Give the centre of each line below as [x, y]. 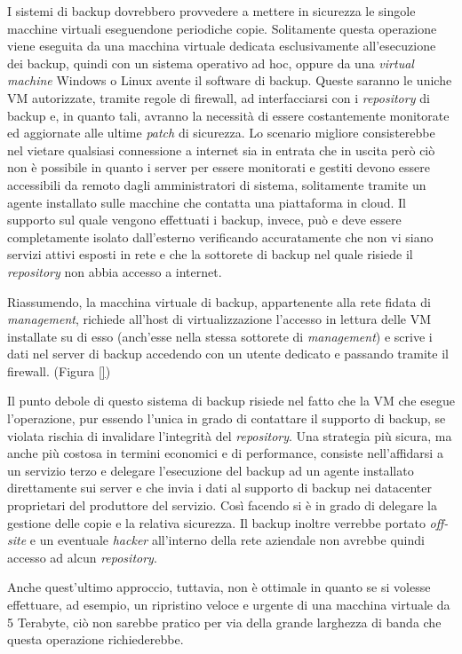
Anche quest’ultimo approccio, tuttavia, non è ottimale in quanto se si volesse [219, 587]
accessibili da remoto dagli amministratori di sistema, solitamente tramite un [217, 184]
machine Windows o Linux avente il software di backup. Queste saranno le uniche [230, 80]
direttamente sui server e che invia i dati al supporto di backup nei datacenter [219, 488]
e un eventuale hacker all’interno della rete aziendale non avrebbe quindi [227, 540]
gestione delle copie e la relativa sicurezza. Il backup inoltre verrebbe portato [216, 522]
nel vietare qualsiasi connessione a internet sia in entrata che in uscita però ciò [221, 150]
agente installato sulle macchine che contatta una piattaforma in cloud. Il [207, 202]
